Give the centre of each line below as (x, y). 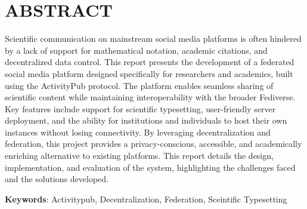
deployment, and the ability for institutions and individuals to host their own (146, 120)
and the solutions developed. (57, 179)
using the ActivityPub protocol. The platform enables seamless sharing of (139, 85)
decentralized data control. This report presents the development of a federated (150, 62)
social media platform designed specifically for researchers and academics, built (149, 73)
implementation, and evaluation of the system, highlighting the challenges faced (150, 167)
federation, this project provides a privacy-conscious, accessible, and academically (153, 144)
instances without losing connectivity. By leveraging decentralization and (138, 132)
